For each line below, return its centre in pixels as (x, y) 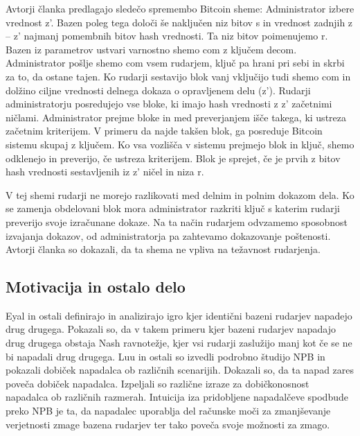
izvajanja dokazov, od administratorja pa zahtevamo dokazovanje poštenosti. (168, 235)
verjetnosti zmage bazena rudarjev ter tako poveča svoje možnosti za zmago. (168, 424)
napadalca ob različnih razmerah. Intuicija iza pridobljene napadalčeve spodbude (177, 397)
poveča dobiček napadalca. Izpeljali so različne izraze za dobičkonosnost (157, 383)
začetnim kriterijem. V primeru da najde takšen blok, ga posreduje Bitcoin (164, 131)
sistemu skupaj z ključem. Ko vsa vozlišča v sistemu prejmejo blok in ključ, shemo (180, 144)
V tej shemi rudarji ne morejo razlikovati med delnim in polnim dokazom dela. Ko (180, 194)
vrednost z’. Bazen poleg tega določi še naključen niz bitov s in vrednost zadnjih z (179, 22)
